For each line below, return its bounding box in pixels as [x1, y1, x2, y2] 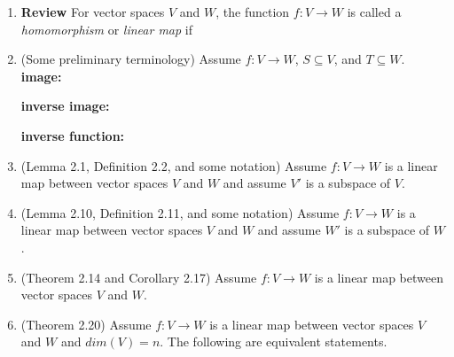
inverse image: [20, 97, 110, 115]
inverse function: [20, 126, 125, 144]
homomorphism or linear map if [20, 19, 192, 38]
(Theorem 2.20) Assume [20, 314, 152, 333]
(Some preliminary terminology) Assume [20, 50, 241, 68]
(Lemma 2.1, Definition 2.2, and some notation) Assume [20, 156, 327, 175]
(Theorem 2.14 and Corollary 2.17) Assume [20, 268, 257, 286]
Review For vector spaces [20, 3, 165, 20]
